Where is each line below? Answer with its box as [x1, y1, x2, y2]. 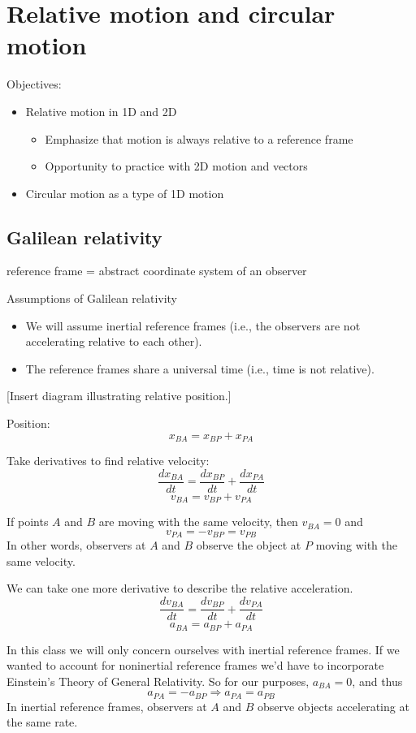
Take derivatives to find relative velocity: [6, 452, 210, 469]
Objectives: [6, 75, 62, 93]
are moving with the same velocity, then [98, 513, 298, 530]
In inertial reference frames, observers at [6, 697, 207, 714]
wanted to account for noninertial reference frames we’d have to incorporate [6, 657, 384, 674]
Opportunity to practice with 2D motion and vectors [45, 157, 308, 175]
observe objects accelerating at [257, 697, 409, 714]
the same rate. [6, 714, 78, 731]
